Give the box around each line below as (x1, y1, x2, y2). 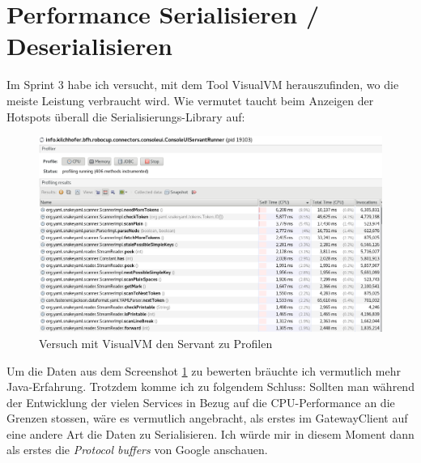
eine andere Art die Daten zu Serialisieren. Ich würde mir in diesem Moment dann (6, 425, 415, 442)
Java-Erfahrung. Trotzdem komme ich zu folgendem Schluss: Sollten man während (6, 378, 415, 395)
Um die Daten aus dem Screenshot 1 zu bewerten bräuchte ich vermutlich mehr (6, 362, 402, 379)
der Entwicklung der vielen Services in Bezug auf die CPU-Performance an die (6, 393, 395, 410)
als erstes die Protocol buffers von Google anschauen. (6, 441, 268, 458)
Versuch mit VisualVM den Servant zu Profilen (39, 334, 273, 351)
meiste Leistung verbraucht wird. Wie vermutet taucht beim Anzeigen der (6, 91, 374, 108)
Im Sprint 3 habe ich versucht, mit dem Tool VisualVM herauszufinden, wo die (6, 76, 399, 93)
